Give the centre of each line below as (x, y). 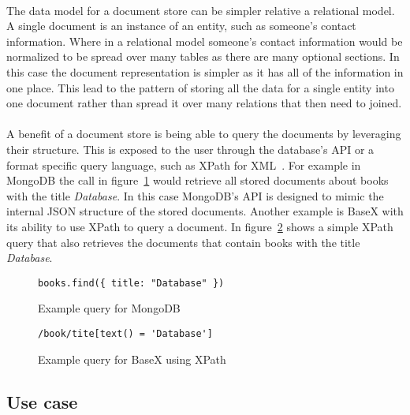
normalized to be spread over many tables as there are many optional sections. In (203, 56)
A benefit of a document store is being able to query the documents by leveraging (204, 134)
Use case (42, 401)
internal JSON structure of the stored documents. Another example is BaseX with (205, 211)
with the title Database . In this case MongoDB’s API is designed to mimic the (195, 195)
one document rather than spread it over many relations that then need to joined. (204, 103)
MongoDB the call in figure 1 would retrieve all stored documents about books (198, 180)
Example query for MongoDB (109, 308)
